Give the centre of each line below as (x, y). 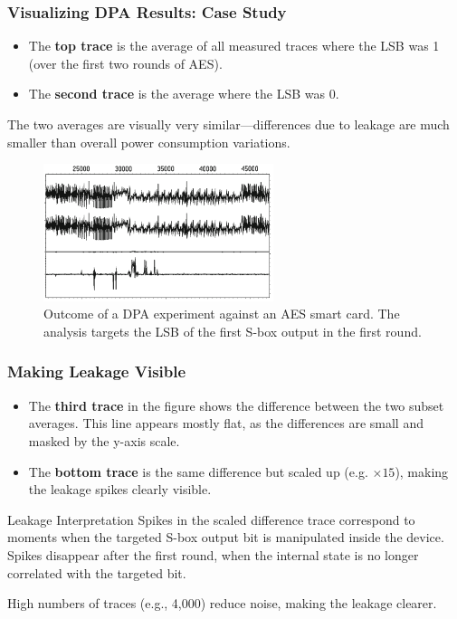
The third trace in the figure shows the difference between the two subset (236, 405)
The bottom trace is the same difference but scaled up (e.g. (198, 471)
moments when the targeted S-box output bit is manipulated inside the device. (226, 537)
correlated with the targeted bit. (97, 572)
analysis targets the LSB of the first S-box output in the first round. (233, 331)
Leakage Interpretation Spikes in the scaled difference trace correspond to (211, 519)
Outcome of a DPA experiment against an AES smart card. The (222, 314)
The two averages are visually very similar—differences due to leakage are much (228, 124)
